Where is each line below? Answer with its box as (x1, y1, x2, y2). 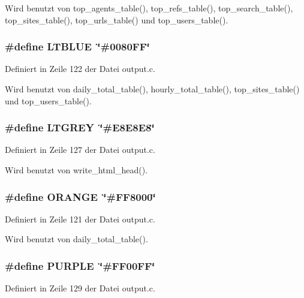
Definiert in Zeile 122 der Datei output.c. (5, 62, 155, 75)
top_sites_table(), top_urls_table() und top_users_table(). (5, 13, 228, 26)
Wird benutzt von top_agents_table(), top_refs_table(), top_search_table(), (5, 2, 293, 14)
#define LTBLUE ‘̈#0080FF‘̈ (5, 39, 150, 54)
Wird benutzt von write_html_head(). (5, 164, 148, 176)
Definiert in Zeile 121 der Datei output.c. (5, 212, 155, 225)
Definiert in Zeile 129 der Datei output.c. (5, 282, 155, 294)
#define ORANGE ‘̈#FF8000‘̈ (5, 189, 156, 204)
